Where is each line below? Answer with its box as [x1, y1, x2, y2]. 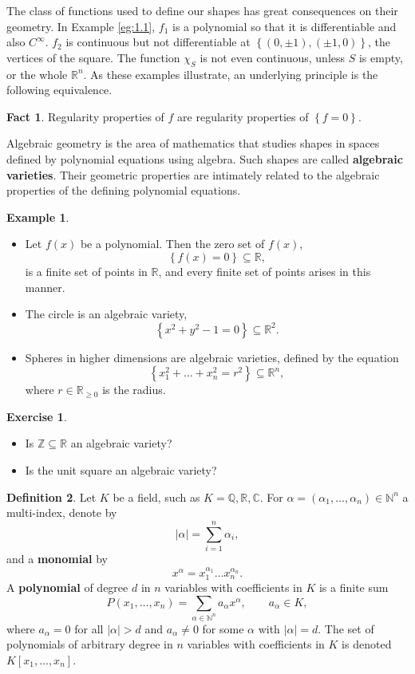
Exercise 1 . [6, 408, 67, 424]
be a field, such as [113, 488, 200, 505]
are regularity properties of [177, 108, 309, 124]
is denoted [342, 636, 392, 652]
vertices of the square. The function [6, 49, 180, 65]
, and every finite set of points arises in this [158, 262, 371, 279]
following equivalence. [6, 81, 113, 98]
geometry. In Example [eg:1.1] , [6, 18, 156, 34]
